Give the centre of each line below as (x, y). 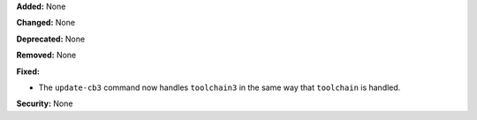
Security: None (45, 104)
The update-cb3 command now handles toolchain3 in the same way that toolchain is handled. (220, 87)
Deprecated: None (51, 39)
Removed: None (46, 55)
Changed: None (45, 23)
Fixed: (28, 71)
